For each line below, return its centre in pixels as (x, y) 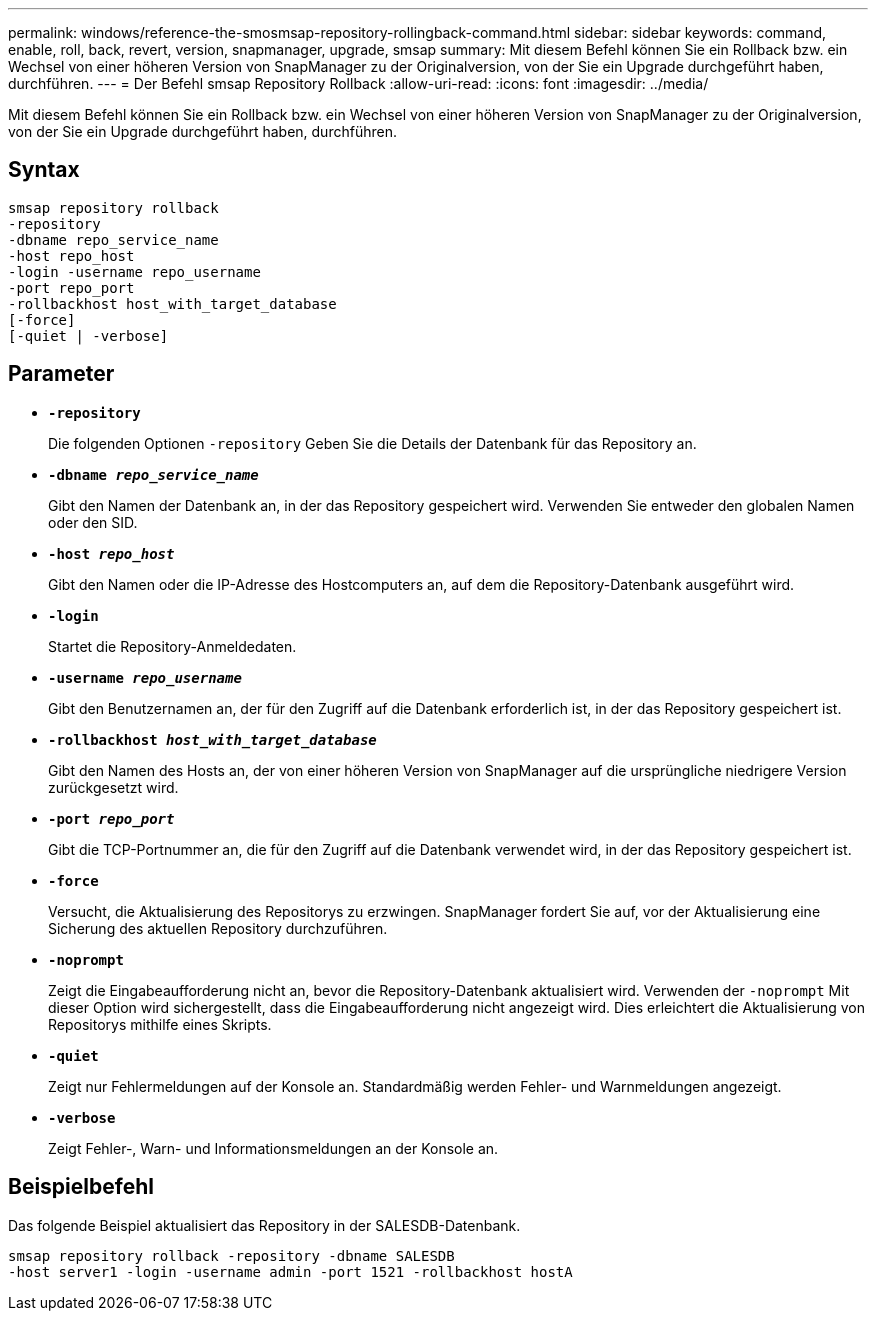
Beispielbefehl (81, 1187)
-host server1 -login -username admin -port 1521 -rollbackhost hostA (290, 1271)
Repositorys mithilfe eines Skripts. (160, 1024)
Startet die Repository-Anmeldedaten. (172, 646)
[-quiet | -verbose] (88, 335)
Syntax (44, 170)
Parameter (61, 374)
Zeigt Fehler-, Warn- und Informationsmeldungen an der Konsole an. (273, 1148)
